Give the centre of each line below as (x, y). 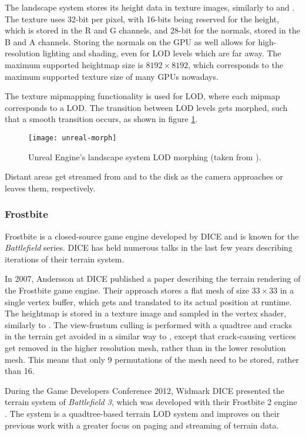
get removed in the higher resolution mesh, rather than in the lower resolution (145, 347)
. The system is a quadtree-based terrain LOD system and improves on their (142, 413)
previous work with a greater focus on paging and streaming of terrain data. (142, 425)
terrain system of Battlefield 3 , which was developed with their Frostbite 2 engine (151, 402)
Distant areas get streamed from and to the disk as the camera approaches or (144, 176)
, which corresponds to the (236, 64)
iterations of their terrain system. (65, 259)
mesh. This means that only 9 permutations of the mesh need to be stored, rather (152, 359)
